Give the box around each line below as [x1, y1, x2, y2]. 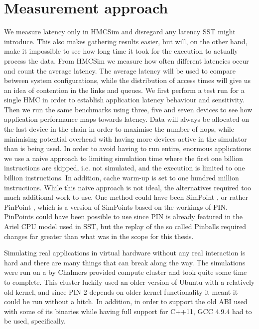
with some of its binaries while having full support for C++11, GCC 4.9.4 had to [4, 306, 252, 316]
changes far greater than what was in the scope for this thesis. [4, 231, 194, 241]
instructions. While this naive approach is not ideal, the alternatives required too [4, 182, 252, 192]
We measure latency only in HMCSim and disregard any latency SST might [4, 26, 236, 37]
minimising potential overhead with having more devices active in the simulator [4, 133, 247, 144]
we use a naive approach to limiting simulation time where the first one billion [4, 153, 243, 163]
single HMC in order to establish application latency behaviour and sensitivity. [4, 94, 245, 105]
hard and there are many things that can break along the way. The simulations [4, 257, 246, 267]
